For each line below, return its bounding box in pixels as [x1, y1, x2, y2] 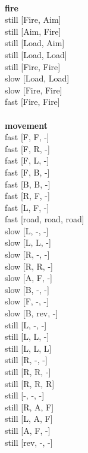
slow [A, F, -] [5, 271, 52, 284]
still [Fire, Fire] [5, 60, 61, 73]
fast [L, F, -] [5, 201, 49, 213]
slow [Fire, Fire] [5, 83, 62, 96]
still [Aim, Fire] [5, 25, 61, 37]
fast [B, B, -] [5, 177, 51, 190]
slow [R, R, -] [5, 259, 53, 272]
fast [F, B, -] [5, 165, 50, 178]
